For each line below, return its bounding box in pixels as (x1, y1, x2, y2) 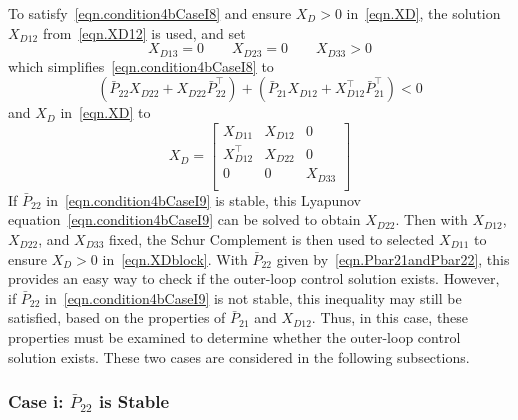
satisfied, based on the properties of (8, 307, 226, 328)
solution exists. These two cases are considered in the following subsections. (8, 346, 470, 367)
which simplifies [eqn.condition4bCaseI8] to (8, 55, 274, 76)
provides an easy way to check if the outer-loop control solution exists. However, (8, 268, 500, 289)
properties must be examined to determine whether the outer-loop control (8, 326, 461, 347)
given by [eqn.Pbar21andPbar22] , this (276, 248, 510, 269)
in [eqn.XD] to (60, 102, 151, 123)
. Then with (395, 209, 468, 230)
